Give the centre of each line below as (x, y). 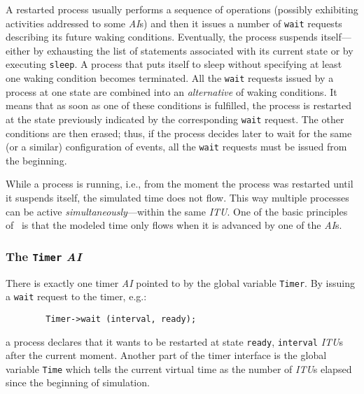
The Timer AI (44, 256)
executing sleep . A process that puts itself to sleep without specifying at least (174, 64)
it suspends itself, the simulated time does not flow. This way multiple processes (177, 198)
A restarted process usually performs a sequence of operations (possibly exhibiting (182, 9)
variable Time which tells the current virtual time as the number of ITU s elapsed (179, 368)
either (18, 50)
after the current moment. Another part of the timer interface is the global (166, 355)
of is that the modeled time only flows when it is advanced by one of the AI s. (174, 225)
